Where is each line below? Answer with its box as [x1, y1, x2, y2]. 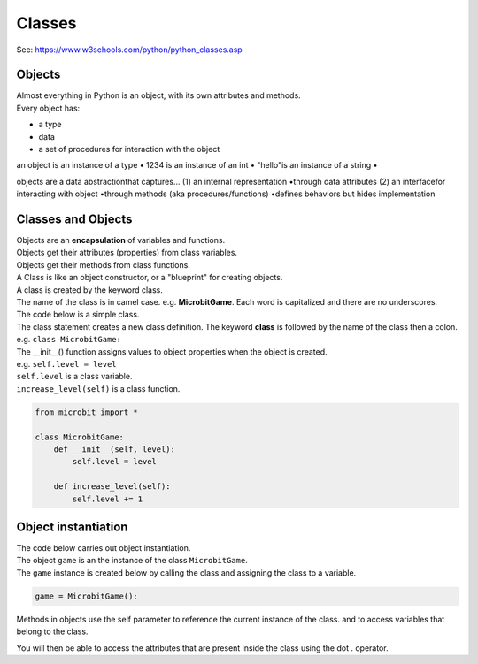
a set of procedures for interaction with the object [38, 144, 220, 155]
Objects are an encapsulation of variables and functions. [16, 235, 226, 246]
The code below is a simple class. [16, 309, 140, 320]
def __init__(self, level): [53, 444, 176, 454]
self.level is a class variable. [16, 371, 133, 382]
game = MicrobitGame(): [35, 591, 139, 601]
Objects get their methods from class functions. [16, 259, 190, 270]
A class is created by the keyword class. [16, 284, 163, 295]
